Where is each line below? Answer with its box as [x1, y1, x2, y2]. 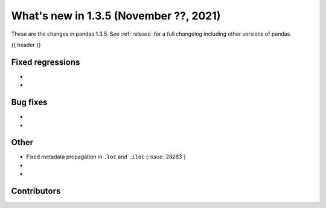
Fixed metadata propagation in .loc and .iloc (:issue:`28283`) [26, 153, 187, 160]
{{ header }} [11, 41, 42, 48]
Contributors [11, 186, 61, 197]
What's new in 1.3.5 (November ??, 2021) [11, 9, 221, 22]
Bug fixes [11, 97, 48, 108]
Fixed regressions [11, 57, 80, 67]
